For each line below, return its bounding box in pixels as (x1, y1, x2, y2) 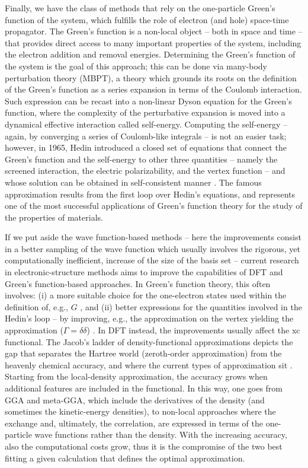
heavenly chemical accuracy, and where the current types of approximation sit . (5, 358, 293, 371)
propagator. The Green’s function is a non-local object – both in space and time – (5, 25, 303, 37)
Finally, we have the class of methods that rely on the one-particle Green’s (5, 2, 275, 14)
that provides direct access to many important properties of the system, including (5, 36, 301, 49)
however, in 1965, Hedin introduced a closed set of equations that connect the (5, 141, 287, 154)
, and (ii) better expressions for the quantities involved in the (80, 300, 302, 313)
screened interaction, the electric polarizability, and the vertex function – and (5, 164, 285, 177)
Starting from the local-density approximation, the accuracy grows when (5, 370, 268, 383)
